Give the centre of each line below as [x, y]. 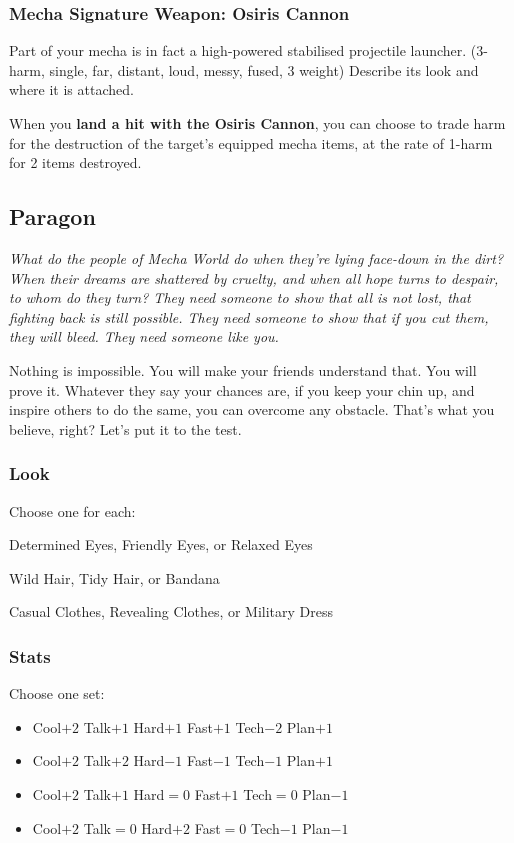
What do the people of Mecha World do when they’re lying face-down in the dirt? [256, 257]
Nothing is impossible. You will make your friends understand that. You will [243, 369]
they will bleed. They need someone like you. [144, 336]
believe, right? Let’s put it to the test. [125, 428]
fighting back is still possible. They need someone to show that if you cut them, [249, 316]
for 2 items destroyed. [75, 162]
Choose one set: [57, 693]
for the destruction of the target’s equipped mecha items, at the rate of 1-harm [251, 142]
